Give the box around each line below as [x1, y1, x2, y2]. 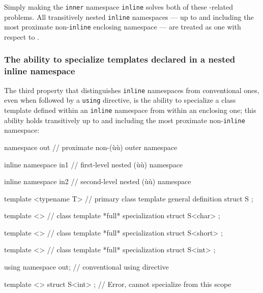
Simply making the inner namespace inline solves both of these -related [4, 2, 233, 12]
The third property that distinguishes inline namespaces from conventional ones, [4, 84, 259, 95]
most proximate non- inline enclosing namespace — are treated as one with [4, 21, 241, 32]
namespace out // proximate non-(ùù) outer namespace [4, 141, 178, 152]
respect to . [4, 31, 39, 42]
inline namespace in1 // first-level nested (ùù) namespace [4, 159, 183, 169]
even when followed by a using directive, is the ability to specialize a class [4, 95, 236, 105]
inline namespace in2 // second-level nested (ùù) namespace [4, 176, 191, 187]
